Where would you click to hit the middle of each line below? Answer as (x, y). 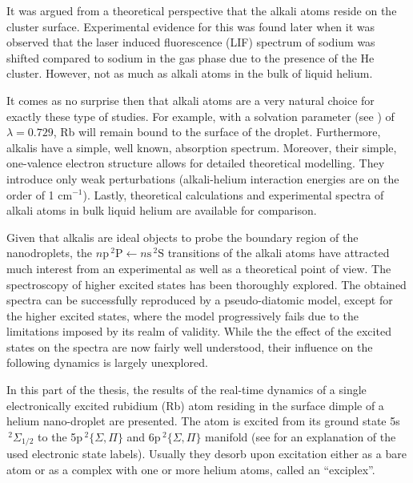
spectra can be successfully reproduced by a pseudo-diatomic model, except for (200, 300)
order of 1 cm (40, 194)
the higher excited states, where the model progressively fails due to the (182, 315)
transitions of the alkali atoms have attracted (279, 253)
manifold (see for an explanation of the (301, 436)
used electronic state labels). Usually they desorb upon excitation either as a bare (206, 454)
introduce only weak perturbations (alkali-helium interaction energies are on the (203, 178)
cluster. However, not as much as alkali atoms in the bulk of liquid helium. (190, 73)
